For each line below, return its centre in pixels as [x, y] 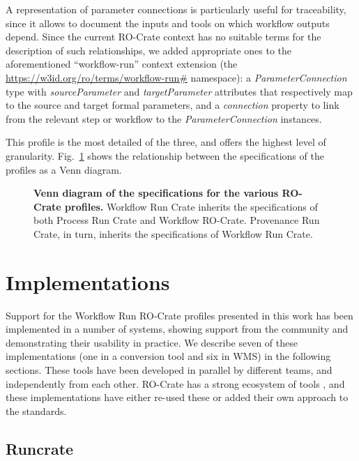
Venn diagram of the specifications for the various [156, 193]
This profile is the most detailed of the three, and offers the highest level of [166, 142]
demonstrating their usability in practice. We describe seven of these [152, 342]
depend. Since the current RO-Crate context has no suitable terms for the [163, 37]
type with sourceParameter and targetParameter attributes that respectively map [179, 91]
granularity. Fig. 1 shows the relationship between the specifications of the [165, 155]
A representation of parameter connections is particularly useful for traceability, [176, 9]
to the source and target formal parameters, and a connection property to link [173, 105]
